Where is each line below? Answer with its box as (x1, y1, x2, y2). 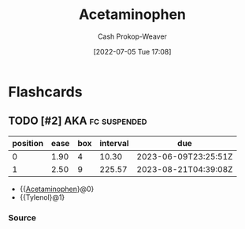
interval (99, 137, 129, 148)
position (12, 137, 44, 148)
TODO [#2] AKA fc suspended (8, 114, 147, 128)
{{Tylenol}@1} (19, 192, 65, 202)
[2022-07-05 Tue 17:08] (93, 47, 172, 56)
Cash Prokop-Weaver (97, 32, 168, 41)
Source (8, 212, 37, 223)
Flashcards (8, 83, 83, 100)
